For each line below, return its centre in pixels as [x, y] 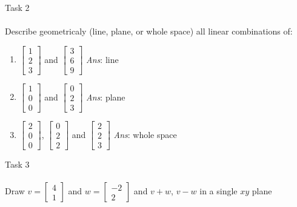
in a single [219, 191]
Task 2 [17, 7]
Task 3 [17, 164]
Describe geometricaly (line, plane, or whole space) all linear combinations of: [149, 31]
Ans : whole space [145, 134]
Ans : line [102, 59]
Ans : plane [106, 97]
